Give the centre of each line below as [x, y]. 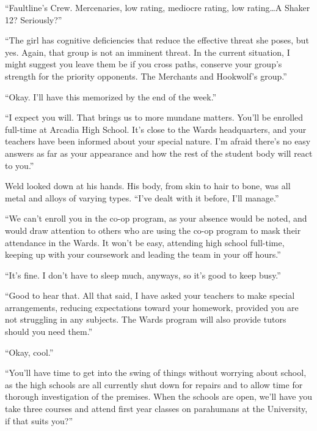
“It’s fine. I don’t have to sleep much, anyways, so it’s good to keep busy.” [143, 275]
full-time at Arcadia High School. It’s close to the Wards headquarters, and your [156, 129]
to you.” [20, 165]
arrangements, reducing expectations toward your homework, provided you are [152, 307]
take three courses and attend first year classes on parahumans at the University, [156, 409]
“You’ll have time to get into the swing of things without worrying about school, [156, 373]
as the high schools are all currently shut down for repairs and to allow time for [154, 384]
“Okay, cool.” [29, 352]
